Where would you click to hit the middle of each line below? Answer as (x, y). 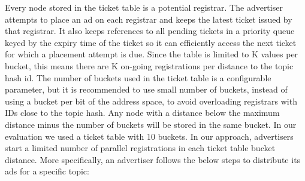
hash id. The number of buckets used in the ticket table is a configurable (138, 77)
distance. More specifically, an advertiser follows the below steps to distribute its (153, 159)
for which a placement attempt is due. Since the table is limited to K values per (152, 54)
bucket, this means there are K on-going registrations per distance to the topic (149, 65)
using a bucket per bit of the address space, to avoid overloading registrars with (151, 101)
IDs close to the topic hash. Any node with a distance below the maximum (142, 113)
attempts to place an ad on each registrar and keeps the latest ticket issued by (149, 19)
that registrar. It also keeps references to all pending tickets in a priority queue (150, 31)
